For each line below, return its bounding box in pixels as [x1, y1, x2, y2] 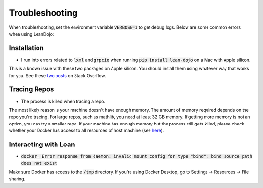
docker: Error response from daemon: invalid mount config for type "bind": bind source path [21, 154, 253, 159]
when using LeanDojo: [9, 31, 54, 37]
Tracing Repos [9, 85, 54, 94]
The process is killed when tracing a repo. [21, 98, 106, 104]
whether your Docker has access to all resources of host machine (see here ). [9, 127, 164, 134]
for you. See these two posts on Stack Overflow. [9, 72, 106, 78]
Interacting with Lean [9, 140, 75, 148]
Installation [9, 44, 44, 52]
